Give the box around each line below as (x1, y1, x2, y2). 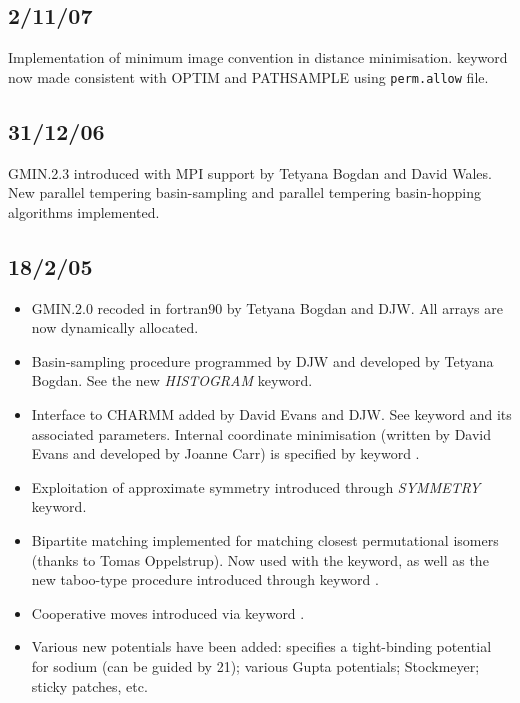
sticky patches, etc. (31, 675, 148, 696)
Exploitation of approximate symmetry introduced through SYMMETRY (31, 476, 481, 497)
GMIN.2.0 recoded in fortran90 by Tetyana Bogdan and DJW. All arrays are (31, 297, 503, 318)
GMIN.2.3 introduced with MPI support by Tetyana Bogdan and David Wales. (8, 162, 492, 183)
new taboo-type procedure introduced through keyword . (31, 569, 379, 590)
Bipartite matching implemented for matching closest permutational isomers (31, 529, 499, 550)
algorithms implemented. (8, 201, 160, 222)
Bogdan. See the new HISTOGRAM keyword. (31, 370, 313, 391)
